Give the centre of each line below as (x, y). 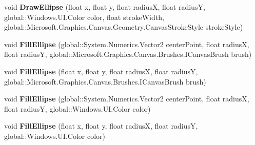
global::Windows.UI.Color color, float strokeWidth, (84, 17)
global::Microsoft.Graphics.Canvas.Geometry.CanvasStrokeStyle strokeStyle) (124, 27)
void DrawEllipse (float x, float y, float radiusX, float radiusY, (105, 7)
